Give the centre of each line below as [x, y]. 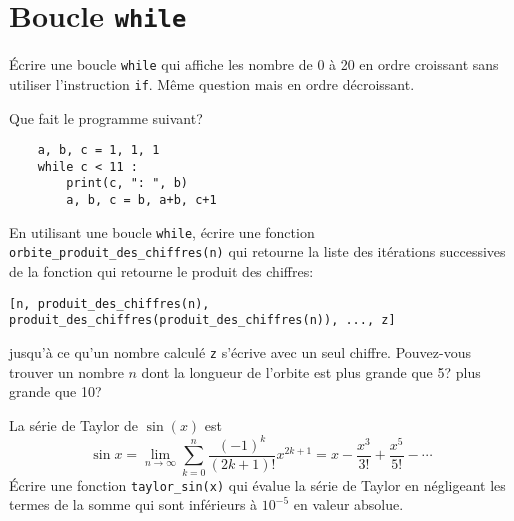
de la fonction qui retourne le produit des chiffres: [161, 271]
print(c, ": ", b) [127, 183]
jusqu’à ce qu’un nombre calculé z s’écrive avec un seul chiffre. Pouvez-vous [240, 352]
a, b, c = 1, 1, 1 [98, 150]
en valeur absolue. [348, 504]
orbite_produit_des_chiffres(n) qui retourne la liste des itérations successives [257, 251]
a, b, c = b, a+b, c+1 [141, 200]
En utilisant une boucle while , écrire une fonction [162, 231]
